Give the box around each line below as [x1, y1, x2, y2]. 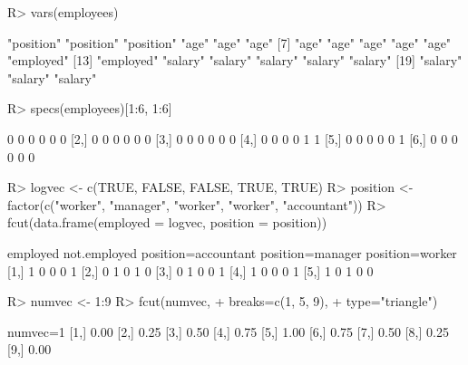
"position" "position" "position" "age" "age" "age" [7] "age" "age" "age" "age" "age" [7, 33, 452, 52]
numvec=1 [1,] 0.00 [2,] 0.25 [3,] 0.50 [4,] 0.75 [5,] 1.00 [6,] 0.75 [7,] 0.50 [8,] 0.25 [7, 322, 449, 341]
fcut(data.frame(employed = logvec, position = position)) [7, 213, 327, 232]
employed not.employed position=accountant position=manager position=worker [7, 243, 457, 262]
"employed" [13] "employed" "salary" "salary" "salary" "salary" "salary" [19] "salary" [7, 51, 463, 70]
